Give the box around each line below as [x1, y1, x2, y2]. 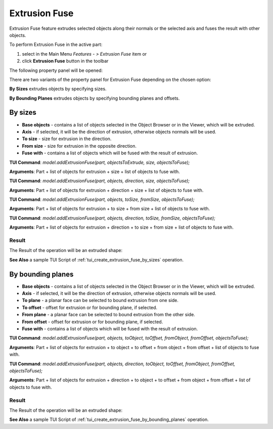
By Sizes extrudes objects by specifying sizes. [9, 86, 107, 92]
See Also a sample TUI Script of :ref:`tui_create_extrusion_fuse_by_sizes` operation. [9, 256, 184, 263]
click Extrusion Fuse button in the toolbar [22, 58, 109, 64]
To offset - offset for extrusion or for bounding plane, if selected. [22, 304, 158, 311]
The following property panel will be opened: [9, 67, 103, 73]
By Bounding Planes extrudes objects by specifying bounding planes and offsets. [9, 95, 180, 101]
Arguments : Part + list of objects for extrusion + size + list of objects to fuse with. [9, 168, 180, 175]
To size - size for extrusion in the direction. [22, 136, 112, 142]
